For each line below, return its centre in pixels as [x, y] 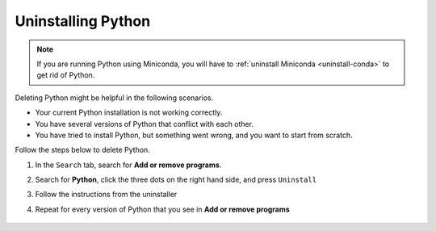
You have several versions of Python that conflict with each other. [145, 124]
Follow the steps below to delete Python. [83, 150]
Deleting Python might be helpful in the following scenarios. [114, 98]
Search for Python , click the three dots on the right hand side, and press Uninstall [176, 180]
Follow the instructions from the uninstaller [106, 195]
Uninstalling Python [83, 21]
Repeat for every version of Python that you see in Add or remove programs [162, 209]
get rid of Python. [66, 75]
